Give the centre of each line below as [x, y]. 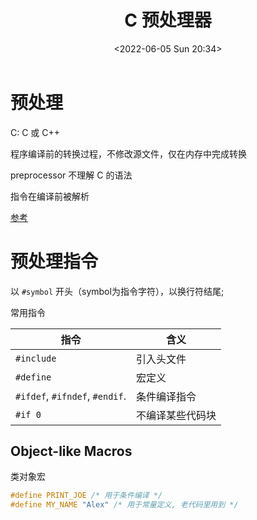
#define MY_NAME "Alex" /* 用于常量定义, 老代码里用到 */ [124, 505]
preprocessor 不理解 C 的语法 [71, 175]
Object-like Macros [71, 451]
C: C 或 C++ [35, 132]
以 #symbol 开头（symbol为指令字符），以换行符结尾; [117, 291]
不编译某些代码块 [176, 415]
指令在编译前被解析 [50, 196]
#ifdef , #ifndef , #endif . [71, 396]
